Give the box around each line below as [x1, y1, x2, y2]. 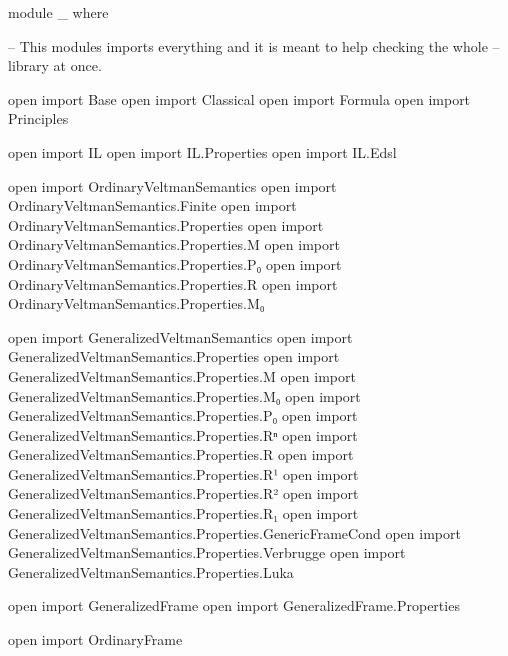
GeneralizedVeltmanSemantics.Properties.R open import [8, 444, 354, 465]
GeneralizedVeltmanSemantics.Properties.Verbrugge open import [8, 542, 406, 563]
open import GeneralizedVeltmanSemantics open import [8, 326, 353, 347]
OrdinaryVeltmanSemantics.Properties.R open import [8, 273, 338, 294]
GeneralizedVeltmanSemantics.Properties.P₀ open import [8, 405, 358, 426]
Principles [8, 108, 69, 129]
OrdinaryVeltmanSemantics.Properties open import [8, 214, 324, 235]
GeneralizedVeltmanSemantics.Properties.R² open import [8, 483, 359, 504]
